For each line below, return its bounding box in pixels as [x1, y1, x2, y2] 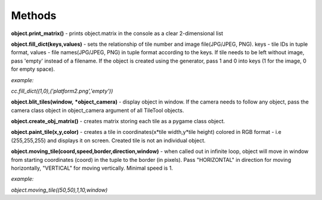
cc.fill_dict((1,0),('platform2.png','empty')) [11, 87, 113, 95]
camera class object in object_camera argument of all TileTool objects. [11, 107, 184, 114]
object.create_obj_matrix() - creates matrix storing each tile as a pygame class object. [11, 118, 225, 125]
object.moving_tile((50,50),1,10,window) [11, 186, 108, 193]
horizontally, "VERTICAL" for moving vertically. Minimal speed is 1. [11, 164, 173, 172]
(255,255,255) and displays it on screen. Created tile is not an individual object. [11, 137, 206, 144]
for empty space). [11, 65, 55, 73]
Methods [11, 9, 57, 22]
